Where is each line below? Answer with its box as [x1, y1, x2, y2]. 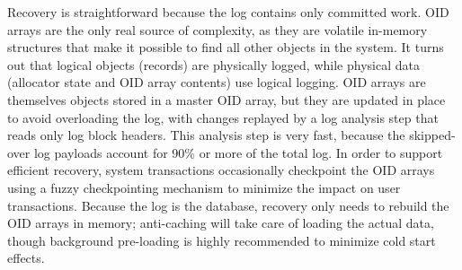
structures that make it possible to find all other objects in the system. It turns [7, 38, 444, 57]
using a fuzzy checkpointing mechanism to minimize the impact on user [7, 178, 401, 196]
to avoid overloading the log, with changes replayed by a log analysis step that [7, 108, 439, 126]
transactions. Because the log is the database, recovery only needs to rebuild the [7, 196, 449, 214]
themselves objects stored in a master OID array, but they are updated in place [7, 90, 446, 109]
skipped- [409, 126, 456, 144]
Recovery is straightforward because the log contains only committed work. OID [7, 3, 449, 21]
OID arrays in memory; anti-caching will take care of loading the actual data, [7, 213, 434, 232]
